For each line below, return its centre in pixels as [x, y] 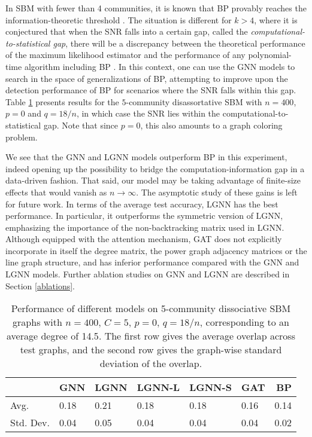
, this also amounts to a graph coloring [211, 125]
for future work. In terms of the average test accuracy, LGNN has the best [142, 204]
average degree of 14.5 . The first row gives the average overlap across [151, 336]
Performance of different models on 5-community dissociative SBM [151, 308]
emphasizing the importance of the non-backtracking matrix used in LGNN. [145, 227]
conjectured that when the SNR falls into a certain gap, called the [127, 31]
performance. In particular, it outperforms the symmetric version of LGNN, [144, 216]
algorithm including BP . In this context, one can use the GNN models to [160, 66]
